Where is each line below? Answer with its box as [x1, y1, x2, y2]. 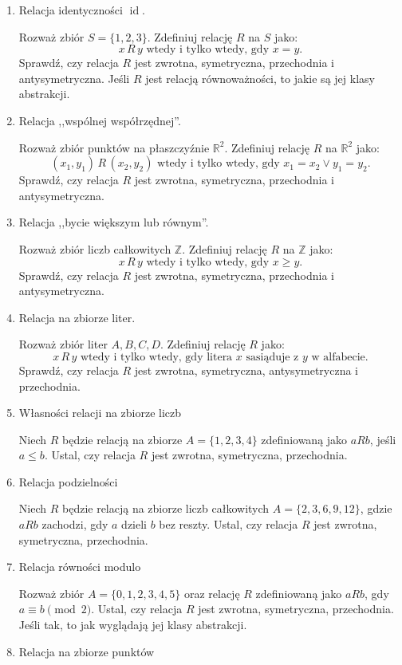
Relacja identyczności [18, 2, 123, 18]
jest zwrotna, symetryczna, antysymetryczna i [134, 361, 358, 378]
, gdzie [360, 500, 392, 517]
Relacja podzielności [18, 473, 118, 490]
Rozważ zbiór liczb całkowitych [18, 240, 171, 257]
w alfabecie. [311, 351, 368, 363]
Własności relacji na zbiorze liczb [18, 404, 182, 421]
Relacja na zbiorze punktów [18, 643, 155, 659]
